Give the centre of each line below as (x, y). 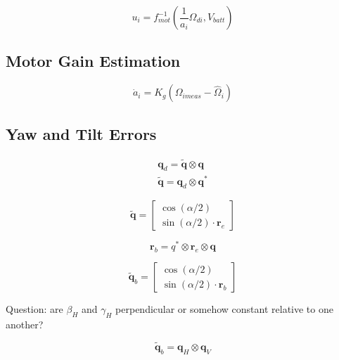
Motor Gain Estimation (93, 61)
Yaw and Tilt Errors (81, 133)
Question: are (34, 309)
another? (25, 324)
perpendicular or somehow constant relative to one (224, 309)
